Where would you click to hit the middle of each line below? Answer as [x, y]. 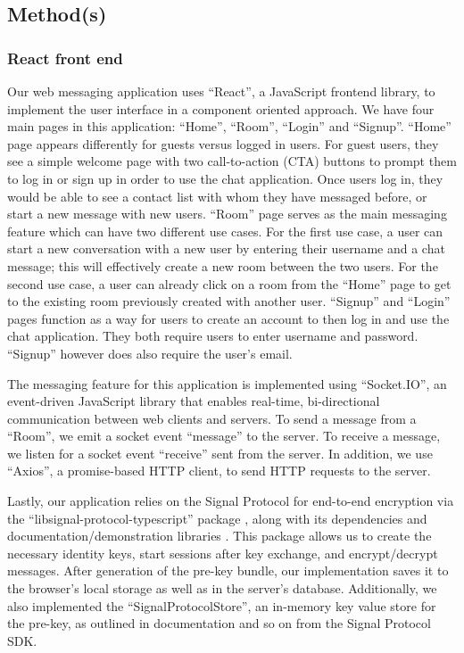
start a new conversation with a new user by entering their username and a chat [226, 248]
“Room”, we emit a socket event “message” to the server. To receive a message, [224, 436]
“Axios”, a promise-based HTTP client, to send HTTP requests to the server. [219, 471]
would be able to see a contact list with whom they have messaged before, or [217, 196]
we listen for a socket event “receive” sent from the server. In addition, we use [220, 453]
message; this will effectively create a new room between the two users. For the [223, 265]
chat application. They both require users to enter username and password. [213, 336]
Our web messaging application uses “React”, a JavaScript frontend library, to [221, 91]
